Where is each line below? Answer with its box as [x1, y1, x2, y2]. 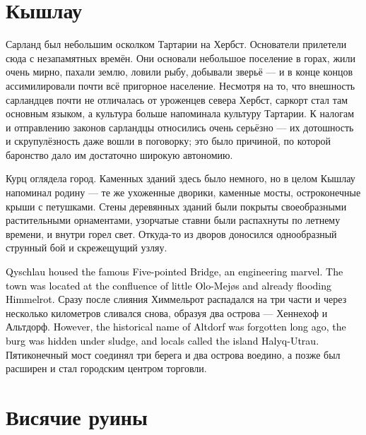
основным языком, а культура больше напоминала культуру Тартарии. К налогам [6, 106, 355, 121]
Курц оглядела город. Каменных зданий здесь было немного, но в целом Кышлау [6, 171, 355, 186]
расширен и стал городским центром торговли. [6, 361, 207, 376]
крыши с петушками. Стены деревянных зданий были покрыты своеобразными [6, 198, 347, 213]
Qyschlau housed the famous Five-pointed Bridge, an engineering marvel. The [6, 264, 343, 279]
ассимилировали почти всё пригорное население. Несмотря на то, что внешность [6, 78, 355, 93]
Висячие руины [6, 402, 148, 431]
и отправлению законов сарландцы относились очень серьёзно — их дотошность [6, 119, 354, 134]
